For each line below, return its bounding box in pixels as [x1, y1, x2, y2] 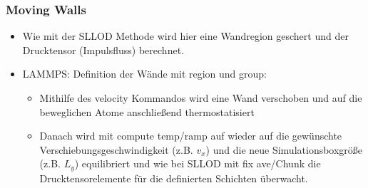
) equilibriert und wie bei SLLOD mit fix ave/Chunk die [74, 156, 321, 171]
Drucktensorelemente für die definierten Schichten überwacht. [39, 170, 308, 185]
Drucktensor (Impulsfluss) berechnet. [22, 42, 184, 57]
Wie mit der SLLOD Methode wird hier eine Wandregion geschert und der [22, 28, 349, 43]
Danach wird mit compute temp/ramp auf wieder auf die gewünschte [39, 128, 342, 143]
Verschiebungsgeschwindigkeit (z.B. [39, 142, 193, 157]
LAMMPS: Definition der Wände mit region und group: [22, 66, 267, 81]
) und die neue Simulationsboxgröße [205, 142, 363, 157]
